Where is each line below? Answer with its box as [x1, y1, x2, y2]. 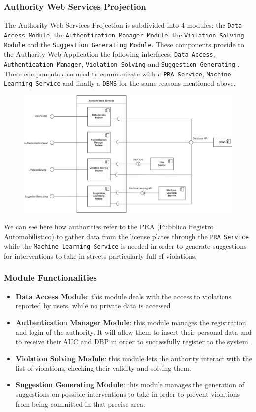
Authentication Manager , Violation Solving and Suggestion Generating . [4, 58, 240, 69]
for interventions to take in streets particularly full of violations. [4, 250, 197, 261]
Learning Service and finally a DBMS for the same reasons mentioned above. [4, 78, 236, 88]
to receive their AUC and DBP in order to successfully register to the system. [15, 337, 250, 346]
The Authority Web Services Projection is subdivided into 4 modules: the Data [4, 20, 242, 30]
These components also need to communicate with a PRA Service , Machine [4, 68, 231, 78]
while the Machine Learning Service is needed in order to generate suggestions [4, 241, 247, 251]
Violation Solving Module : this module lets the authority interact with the [15, 353, 252, 363]
